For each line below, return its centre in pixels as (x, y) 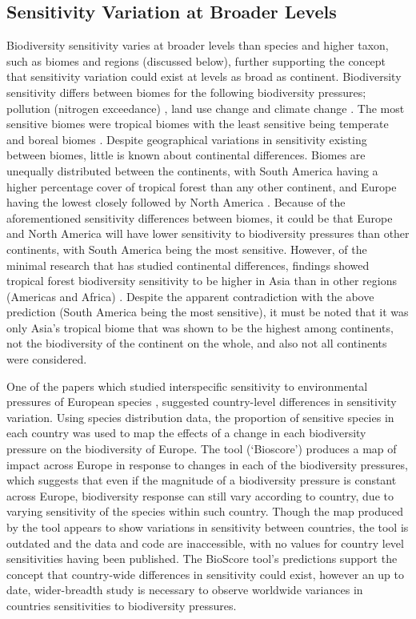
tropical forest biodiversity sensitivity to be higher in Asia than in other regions (202, 281)
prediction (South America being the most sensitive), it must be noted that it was (208, 312)
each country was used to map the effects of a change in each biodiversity (186, 433)
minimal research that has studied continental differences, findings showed (188, 265)
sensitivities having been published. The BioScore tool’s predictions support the (202, 559)
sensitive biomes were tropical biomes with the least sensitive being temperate (198, 124)
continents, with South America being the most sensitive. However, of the (187, 249)
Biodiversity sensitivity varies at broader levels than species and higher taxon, (198, 45)
